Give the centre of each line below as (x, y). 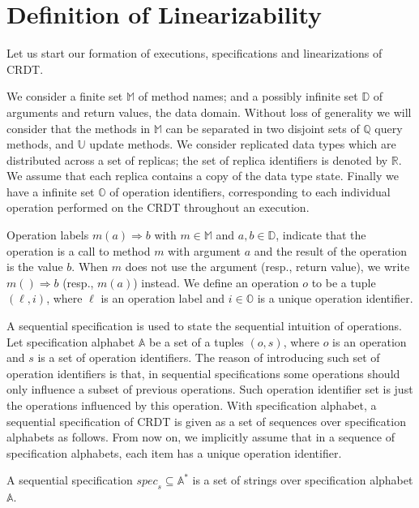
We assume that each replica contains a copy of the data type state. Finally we (203, 176)
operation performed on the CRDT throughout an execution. (158, 207)
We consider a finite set (65, 96)
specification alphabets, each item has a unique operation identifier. (174, 452)
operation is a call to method (79, 250)
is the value (35, 267)
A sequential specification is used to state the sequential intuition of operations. (204, 326)
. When (90, 267)
